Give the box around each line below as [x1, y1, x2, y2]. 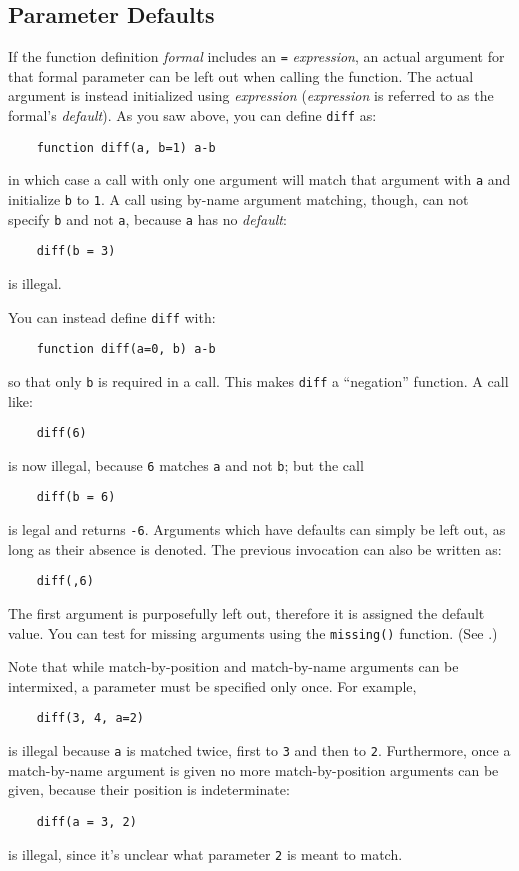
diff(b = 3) [36, 244, 116, 259]
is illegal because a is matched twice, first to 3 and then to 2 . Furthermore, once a [8, 740, 511, 761]
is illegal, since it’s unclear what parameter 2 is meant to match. [8, 843, 403, 864]
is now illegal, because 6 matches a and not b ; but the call [8, 454, 364, 475]
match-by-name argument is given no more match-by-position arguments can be [8, 759, 499, 780]
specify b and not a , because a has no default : [8, 208, 287, 229]
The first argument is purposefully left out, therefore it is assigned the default [8, 603, 485, 624]
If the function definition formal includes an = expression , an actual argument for [8, 46, 505, 67]
